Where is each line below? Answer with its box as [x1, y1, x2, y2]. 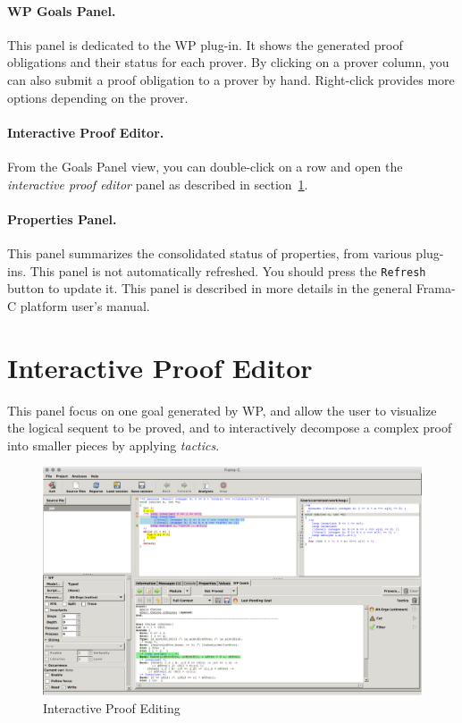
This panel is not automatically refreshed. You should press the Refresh [29, 261, 426, 280]
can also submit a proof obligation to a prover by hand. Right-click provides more [7, 70, 455, 88]
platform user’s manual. [20, 296, 150, 315]
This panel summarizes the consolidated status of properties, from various [7, 243, 412, 262]
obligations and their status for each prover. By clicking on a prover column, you [7, 53, 449, 71]
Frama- [416, 279, 456, 298]
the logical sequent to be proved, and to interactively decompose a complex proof [7, 418, 452, 437]
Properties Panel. [7, 209, 117, 228]
